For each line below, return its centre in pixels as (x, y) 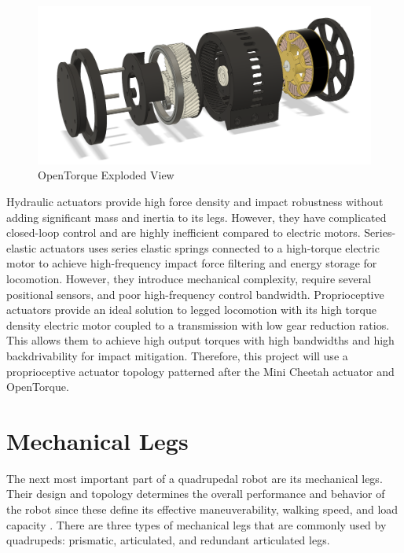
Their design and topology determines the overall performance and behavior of (196, 494)
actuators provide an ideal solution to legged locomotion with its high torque (191, 310)
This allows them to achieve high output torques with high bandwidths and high (200, 340)
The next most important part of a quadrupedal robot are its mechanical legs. (195, 478)
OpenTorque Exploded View (106, 175)
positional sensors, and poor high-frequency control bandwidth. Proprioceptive (195, 294)
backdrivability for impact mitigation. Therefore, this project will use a (177, 355)
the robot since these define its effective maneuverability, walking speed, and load (202, 509)
